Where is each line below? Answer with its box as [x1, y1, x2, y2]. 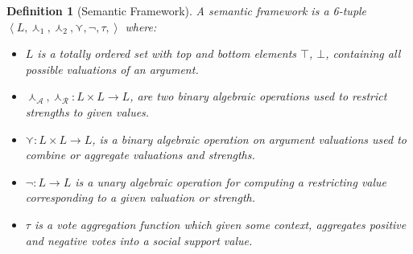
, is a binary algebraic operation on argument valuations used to [92, 130, 407, 147]
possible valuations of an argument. [25, 60, 199, 77]
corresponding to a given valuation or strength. [25, 189, 255, 206]
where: [125, 18, 157, 35]
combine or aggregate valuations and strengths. [25, 146, 255, 163]
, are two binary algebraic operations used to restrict [130, 88, 387, 104]
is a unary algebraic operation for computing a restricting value [75, 173, 387, 190]
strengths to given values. [25, 103, 150, 120]
